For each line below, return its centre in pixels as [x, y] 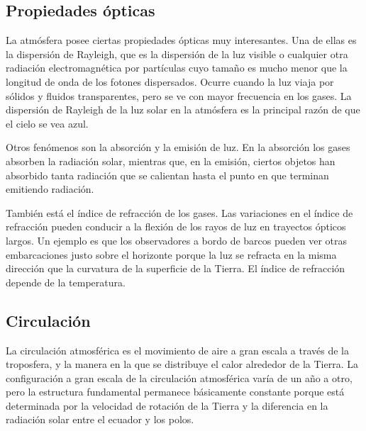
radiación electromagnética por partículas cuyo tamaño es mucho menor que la [177, 68]
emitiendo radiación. [50, 189]
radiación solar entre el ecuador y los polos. [100, 419]
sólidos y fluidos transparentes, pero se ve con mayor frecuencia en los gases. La [179, 95]
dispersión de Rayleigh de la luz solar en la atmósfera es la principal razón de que [183, 110]
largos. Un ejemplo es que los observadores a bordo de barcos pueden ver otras [177, 240]
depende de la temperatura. [66, 282]
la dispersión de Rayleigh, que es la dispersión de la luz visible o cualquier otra [177, 54]
